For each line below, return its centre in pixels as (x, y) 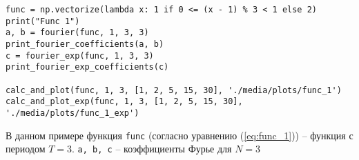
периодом (26, 149)
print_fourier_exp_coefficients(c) (87, 67)
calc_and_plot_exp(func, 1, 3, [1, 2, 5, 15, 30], (124, 102)
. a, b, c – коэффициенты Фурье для (152, 149)
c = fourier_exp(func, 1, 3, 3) (80, 56)
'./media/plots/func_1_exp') (72, 113)
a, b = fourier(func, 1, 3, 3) (77, 33)
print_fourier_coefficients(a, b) (85, 44)
